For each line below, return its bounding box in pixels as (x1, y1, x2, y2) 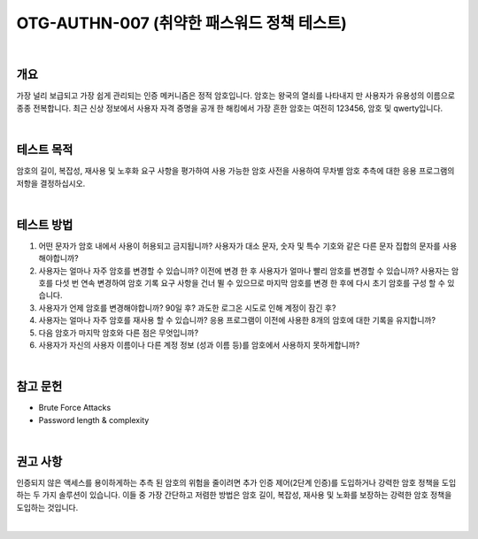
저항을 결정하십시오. (16, 178, 86, 189)
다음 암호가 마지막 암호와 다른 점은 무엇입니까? (38, 327, 199, 338)
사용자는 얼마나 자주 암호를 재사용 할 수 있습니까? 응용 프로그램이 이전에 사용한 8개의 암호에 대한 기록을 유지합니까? (38, 315, 436, 326)
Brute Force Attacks (38, 403, 112, 413)
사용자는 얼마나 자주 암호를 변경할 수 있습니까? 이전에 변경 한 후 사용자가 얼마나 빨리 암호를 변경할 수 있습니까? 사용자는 (38, 266, 451, 276)
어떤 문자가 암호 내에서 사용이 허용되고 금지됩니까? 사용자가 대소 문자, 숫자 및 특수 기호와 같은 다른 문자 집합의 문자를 (38, 240, 442, 251)
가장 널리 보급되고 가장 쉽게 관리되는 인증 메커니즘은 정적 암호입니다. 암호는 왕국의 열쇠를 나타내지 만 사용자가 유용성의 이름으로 (16, 90, 456, 101)
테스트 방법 (16, 217, 73, 232)
